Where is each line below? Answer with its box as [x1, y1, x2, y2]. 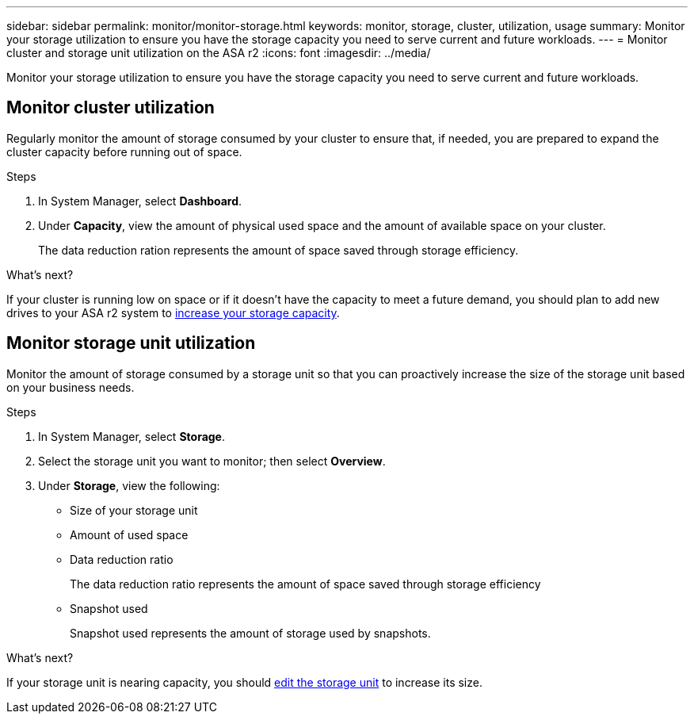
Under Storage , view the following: [38, 478, 220, 492]
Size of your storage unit [70, 503, 198, 517]
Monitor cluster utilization [6, 98, 215, 118]
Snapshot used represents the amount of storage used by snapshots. [70, 626, 431, 640]
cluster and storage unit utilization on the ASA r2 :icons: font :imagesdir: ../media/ [6, 46, 431, 59]
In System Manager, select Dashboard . [38, 193, 242, 208]
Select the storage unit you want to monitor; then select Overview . [38, 454, 386, 468]
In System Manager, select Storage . [38, 429, 226, 443]
